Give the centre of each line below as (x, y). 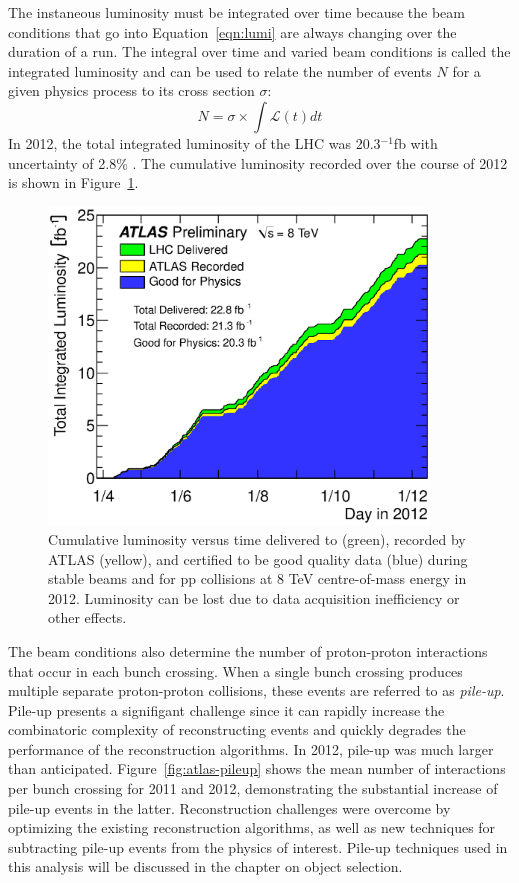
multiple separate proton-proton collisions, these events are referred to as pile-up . (256, 690)
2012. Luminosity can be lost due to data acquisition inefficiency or (254, 597)
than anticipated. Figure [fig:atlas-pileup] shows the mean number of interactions (257, 768)
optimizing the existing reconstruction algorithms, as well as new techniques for (252, 827)
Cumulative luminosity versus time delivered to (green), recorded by (257, 538)
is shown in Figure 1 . (73, 182)
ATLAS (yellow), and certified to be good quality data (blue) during (258, 558)
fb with (415, 142)
